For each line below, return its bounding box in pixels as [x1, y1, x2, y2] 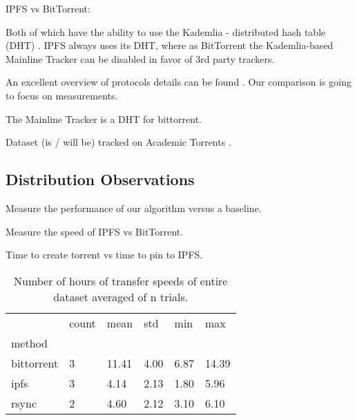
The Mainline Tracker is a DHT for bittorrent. [6, 111, 202, 126]
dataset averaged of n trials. [53, 288, 189, 305]
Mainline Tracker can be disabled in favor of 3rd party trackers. [6, 51, 275, 66]
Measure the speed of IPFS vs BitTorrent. [6, 224, 184, 238]
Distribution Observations [6, 169, 195, 190]
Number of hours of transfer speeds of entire [14, 272, 228, 289]
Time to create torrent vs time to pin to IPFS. [6, 247, 203, 262]
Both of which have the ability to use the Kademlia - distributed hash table [6, 24, 326, 39]
